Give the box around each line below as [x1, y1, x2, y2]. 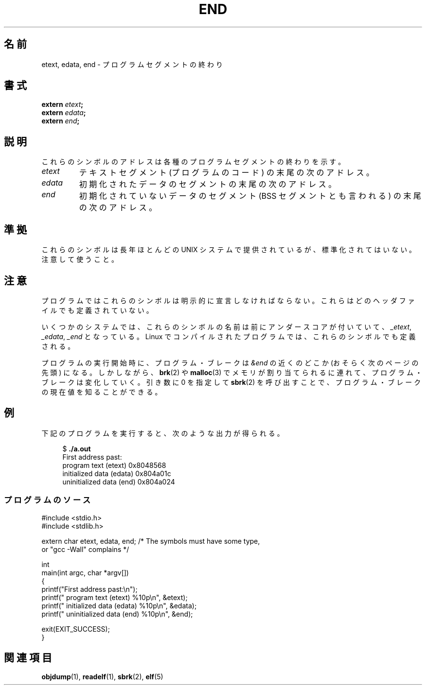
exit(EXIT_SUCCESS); [41, 624, 110, 633]
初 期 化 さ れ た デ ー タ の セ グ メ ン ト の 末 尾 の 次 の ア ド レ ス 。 [79, 179, 337, 189]
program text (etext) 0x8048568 [62, 461, 166, 469]
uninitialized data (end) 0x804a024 [62, 477, 175, 486]
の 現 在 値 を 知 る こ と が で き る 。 [41, 387, 162, 396]
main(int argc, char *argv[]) [41, 568, 129, 577]
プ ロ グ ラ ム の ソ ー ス [4, 495, 91, 505]
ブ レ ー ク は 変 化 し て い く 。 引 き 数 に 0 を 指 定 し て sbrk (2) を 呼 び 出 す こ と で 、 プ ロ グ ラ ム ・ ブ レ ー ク [41, 378, 421, 386]
